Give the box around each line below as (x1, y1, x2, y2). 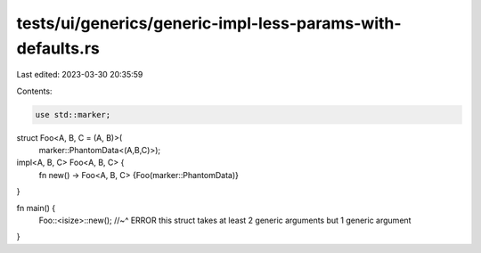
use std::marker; (35, 110, 111, 119)
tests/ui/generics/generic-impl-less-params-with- (16, 13, 402, 33)
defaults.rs (16, 38, 100, 58)
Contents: (16, 86, 53, 96)
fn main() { (16, 202, 56, 213)
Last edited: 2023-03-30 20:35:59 (16, 69, 143, 80)
